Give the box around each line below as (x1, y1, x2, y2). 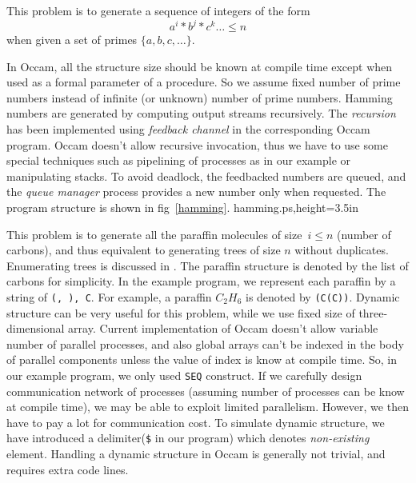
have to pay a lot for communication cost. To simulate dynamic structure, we (6, 413, 385, 430)
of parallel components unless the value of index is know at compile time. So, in (6, 351, 397, 368)
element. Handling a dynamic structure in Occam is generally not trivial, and (6, 445, 386, 462)
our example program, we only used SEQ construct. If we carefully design (6, 367, 362, 384)
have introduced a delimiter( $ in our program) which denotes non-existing (6, 429, 370, 446)
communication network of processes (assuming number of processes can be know (6, 382, 405, 399)
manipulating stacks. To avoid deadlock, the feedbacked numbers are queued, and (6, 167, 406, 184)
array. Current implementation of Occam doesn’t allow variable (68, 320, 378, 337)
